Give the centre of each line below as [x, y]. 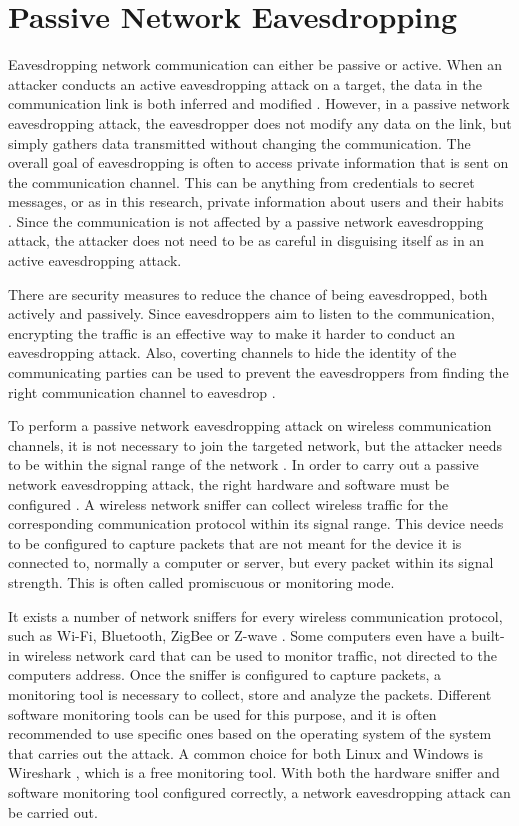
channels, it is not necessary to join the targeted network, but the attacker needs [255, 444]
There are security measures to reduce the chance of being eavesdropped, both [248, 293]
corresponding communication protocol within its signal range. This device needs [256, 523]
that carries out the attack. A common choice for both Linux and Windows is [245, 752]
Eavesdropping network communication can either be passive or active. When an [255, 64]
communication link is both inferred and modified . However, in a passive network [259, 103]
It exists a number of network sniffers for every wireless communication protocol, [255, 615]
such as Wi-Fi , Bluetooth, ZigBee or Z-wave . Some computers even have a [237, 635]
